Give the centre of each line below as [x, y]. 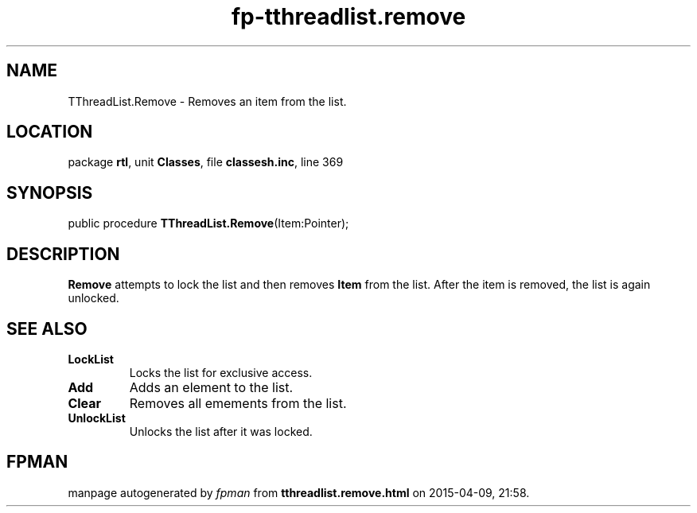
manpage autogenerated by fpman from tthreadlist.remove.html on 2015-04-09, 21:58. [299, 492]
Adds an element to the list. [211, 387]
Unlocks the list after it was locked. [221, 431]
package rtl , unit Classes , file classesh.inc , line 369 [206, 162]
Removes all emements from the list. [238, 403]
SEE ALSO [47, 328]
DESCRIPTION [63, 254]
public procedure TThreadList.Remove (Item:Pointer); [208, 223]
